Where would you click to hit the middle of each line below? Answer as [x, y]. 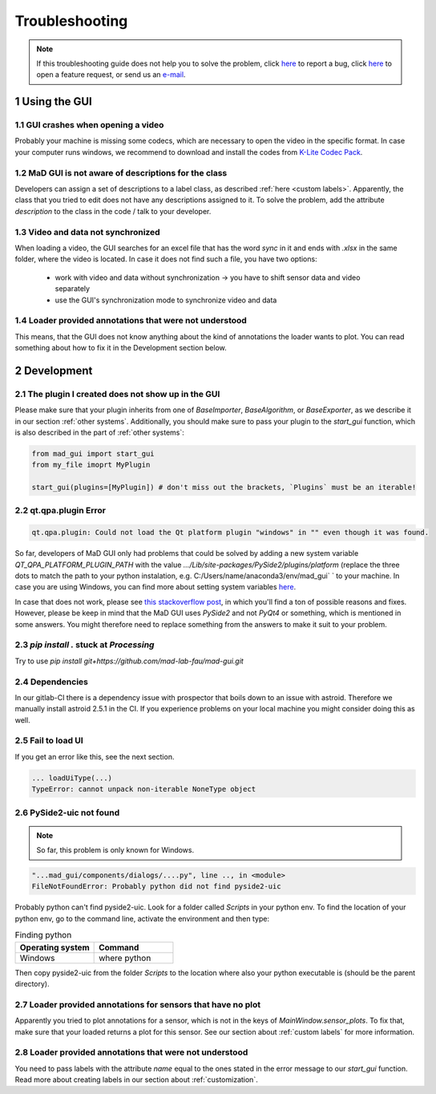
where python [125, 958]
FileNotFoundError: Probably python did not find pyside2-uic [156, 887]
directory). [32, 984]
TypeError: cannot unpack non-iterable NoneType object [144, 789]
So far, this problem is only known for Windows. [115, 850]
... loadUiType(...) [72, 778]
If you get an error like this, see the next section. [95, 756]
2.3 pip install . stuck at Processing [85, 645]
